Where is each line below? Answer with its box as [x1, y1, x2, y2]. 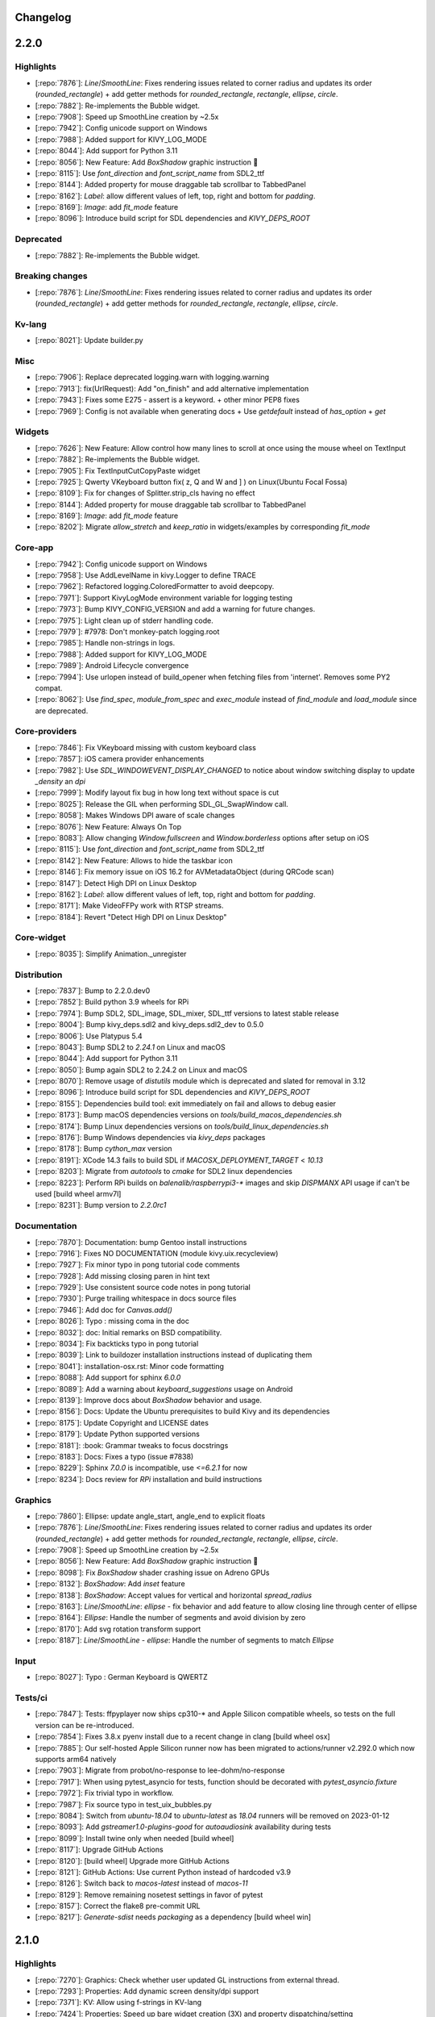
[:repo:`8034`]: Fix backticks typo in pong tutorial [35, 1339, 199, 1349]
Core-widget [14, 932, 66, 943]
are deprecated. [35, 706, 89, 716]
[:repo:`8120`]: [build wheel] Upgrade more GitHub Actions [35, 1856, 230, 1865]
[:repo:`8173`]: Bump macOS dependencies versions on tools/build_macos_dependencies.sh [35, 1110, 342, 1120]
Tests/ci [14, 1693, 48, 1704]
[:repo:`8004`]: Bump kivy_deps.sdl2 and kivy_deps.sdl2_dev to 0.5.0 [35, 1020, 264, 1029]
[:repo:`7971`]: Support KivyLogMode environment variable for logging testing [35, 593, 293, 603]
